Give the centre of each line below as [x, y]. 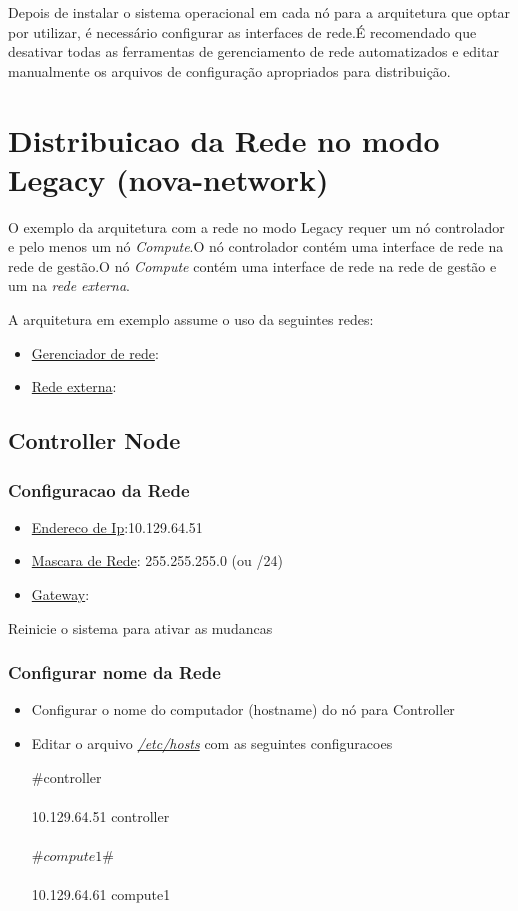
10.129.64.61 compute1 [101, 894]
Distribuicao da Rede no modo [224, 139]
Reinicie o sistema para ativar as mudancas [140, 627]
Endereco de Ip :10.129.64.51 [117, 526]
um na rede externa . [69, 285]
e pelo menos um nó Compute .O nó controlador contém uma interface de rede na [256, 246]
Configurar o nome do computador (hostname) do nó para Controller [243, 709]
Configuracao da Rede [99, 489]
